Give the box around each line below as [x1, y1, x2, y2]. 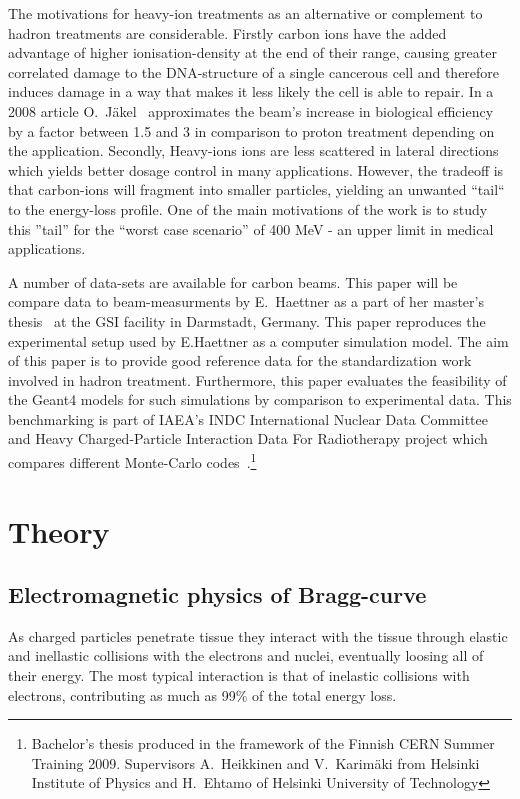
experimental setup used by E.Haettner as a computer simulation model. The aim [8, 330, 509, 351]
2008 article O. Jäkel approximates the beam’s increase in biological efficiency [8, 100, 494, 121]
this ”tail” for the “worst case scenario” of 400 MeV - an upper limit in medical [8, 218, 494, 239]
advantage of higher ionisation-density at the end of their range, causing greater [8, 42, 497, 63]
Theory [8, 510, 110, 551]
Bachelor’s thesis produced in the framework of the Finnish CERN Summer [31, 733, 495, 754]
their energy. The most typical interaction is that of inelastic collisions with [8, 665, 470, 686]
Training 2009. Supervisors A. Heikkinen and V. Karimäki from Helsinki [31, 752, 480, 773]
